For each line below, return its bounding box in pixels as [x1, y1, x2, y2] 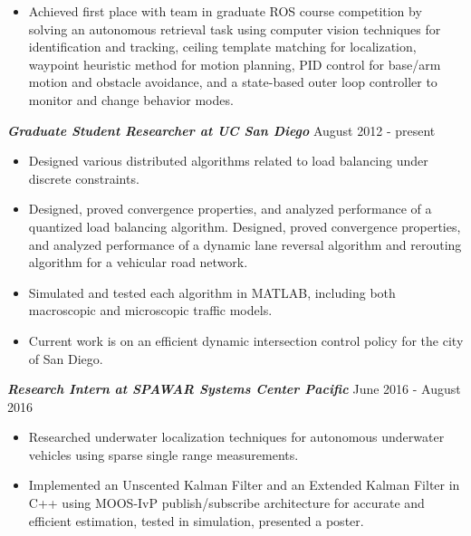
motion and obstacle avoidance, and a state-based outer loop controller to [28, 72, 437, 91]
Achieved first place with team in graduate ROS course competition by [28, 2, 422, 20]
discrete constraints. [28, 168, 139, 187]
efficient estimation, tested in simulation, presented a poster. [28, 511, 364, 530]
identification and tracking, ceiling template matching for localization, [28, 37, 417, 56]
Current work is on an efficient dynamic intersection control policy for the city [28, 330, 464, 349]
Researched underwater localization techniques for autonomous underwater [28, 427, 445, 446]
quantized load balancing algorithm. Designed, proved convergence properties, [28, 216, 461, 235]
